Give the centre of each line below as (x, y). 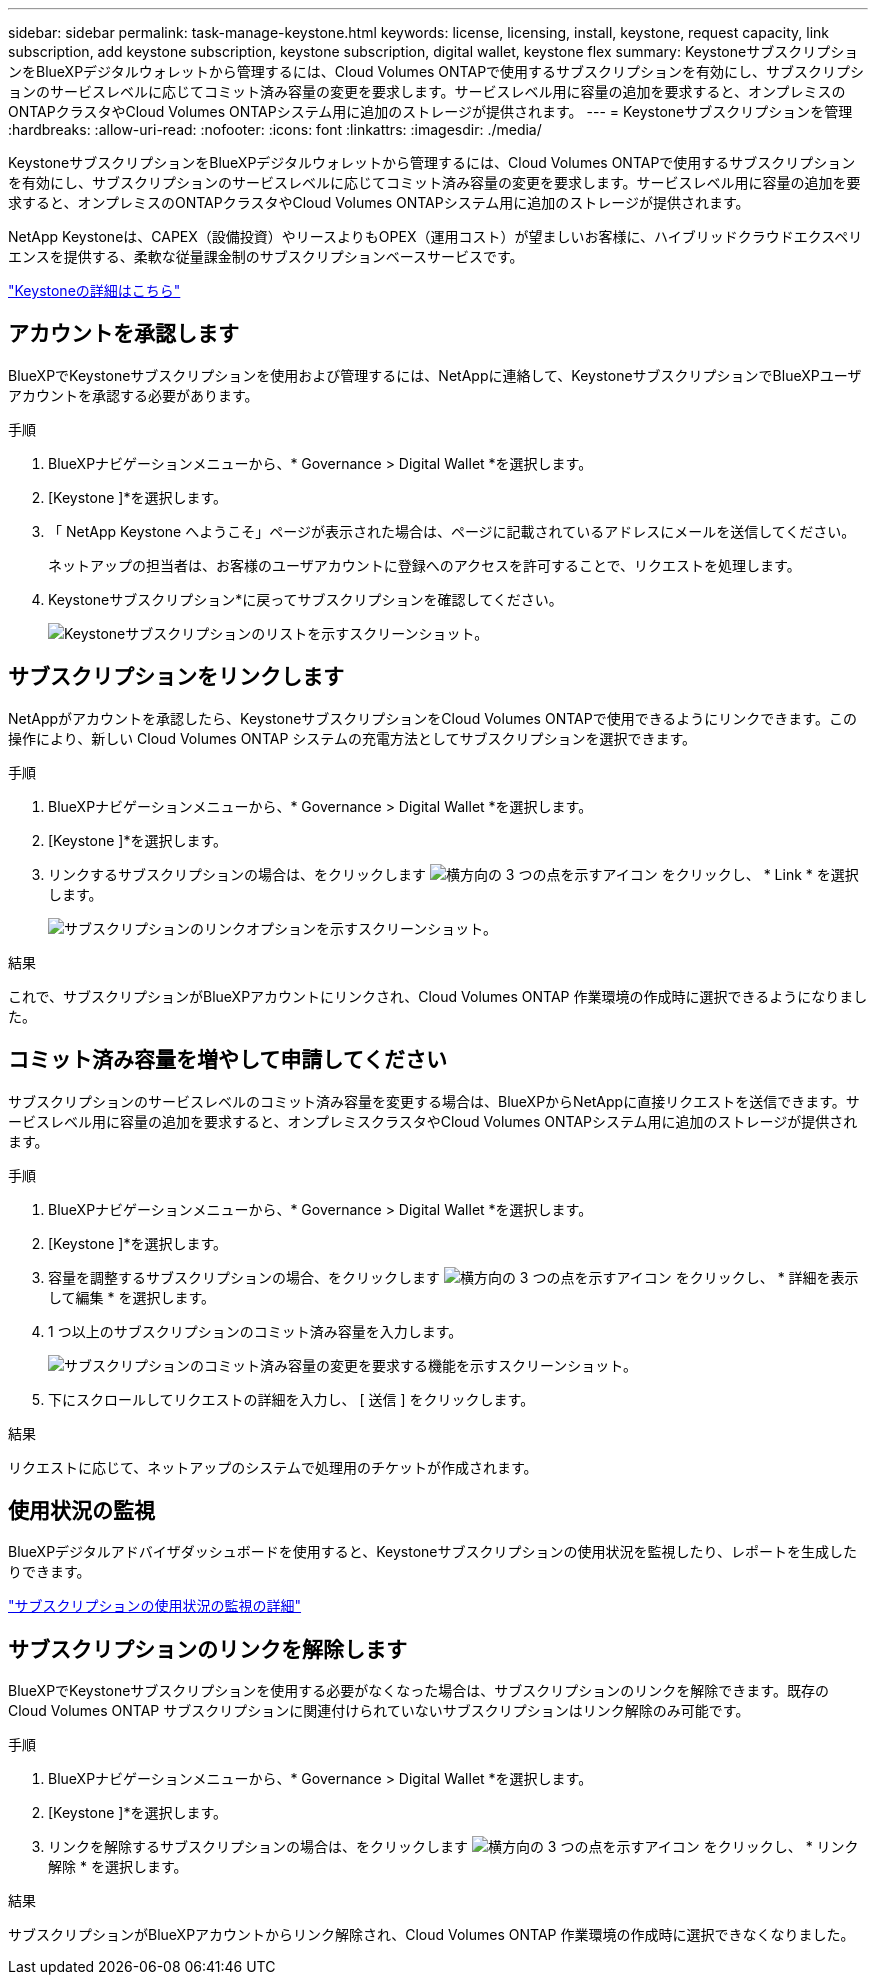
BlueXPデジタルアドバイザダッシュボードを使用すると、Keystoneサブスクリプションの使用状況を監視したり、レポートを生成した (432, 1552)
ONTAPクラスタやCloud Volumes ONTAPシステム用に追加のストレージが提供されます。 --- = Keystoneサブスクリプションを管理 (430, 111)
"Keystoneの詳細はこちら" (94, 290)
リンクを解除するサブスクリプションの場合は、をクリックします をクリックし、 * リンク (453, 1847)
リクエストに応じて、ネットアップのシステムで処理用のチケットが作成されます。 (273, 1467)
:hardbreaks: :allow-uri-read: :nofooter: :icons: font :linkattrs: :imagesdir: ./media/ (275, 129)
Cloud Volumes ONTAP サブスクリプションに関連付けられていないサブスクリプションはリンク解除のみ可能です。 (379, 1711)
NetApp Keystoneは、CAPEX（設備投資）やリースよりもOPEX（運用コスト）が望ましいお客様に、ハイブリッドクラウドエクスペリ (435, 236)
